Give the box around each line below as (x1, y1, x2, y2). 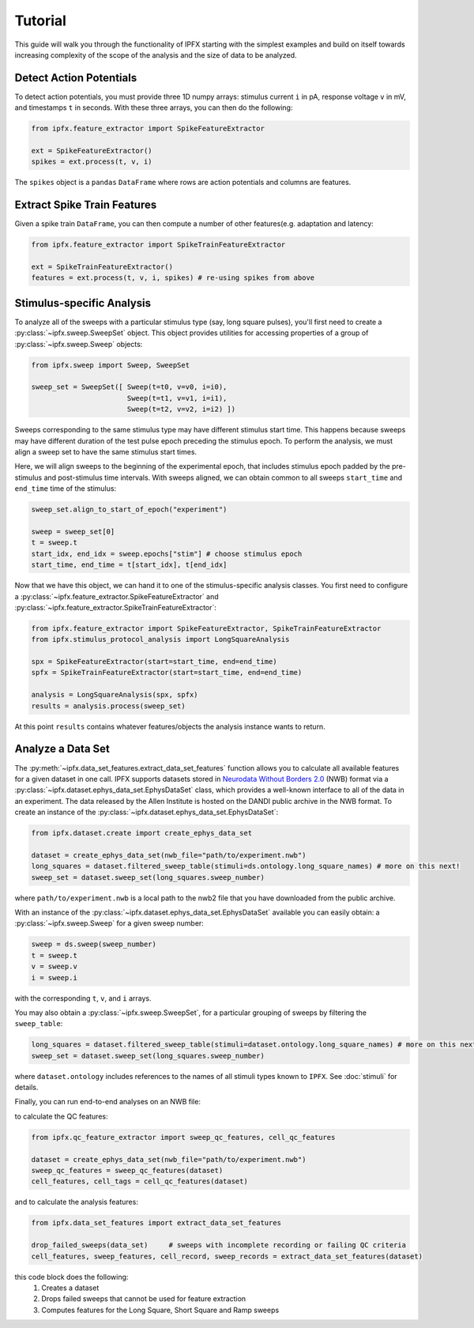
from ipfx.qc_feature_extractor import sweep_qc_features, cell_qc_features (31, 1133, 336, 1141)
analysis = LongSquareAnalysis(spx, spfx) (31, 690, 198, 700)
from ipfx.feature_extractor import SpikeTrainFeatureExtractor (31, 240, 286, 249)
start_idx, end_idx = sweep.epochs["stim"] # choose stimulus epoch (31, 549, 303, 558)
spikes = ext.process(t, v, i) (31, 157, 153, 166)
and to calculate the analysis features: (14, 1198, 138, 1207)
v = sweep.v (31, 962, 78, 971)
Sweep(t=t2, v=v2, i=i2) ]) (126, 405, 236, 414)
